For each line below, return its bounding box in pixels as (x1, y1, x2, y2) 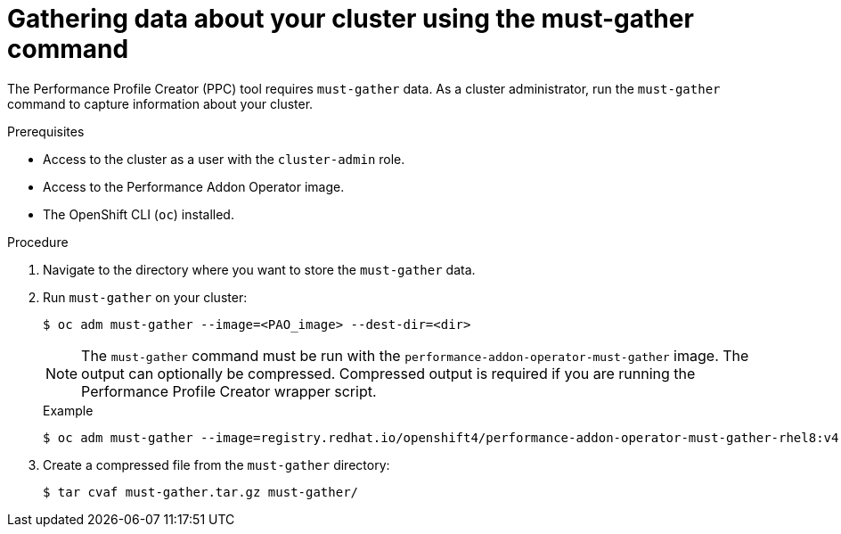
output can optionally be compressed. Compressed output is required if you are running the (81, 364, 696, 382)
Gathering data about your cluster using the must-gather (7, 4, 694, 34)
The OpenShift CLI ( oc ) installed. (43, 206, 234, 222)
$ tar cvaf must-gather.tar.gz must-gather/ (43, 484, 359, 499)
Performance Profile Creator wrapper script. (81, 382, 377, 400)
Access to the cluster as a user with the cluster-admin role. (43, 151, 405, 167)
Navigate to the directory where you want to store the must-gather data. (43, 261, 476, 277)
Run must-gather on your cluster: (43, 289, 248, 305)
